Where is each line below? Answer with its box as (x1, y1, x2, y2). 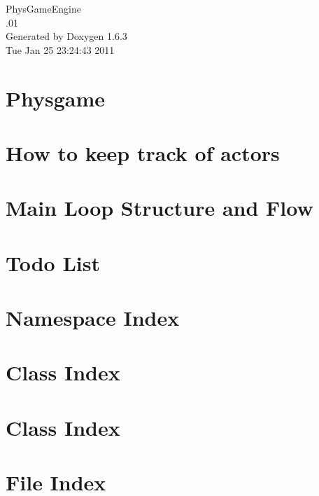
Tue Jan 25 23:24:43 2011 (6, 42, 115, 57)
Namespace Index (6, 303, 180, 332)
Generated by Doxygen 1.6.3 (6, 29, 127, 43)
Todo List (6, 248, 100, 277)
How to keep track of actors (6, 138, 280, 167)
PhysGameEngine (6, 1, 81, 15)
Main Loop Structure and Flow (6, 193, 313, 222)
